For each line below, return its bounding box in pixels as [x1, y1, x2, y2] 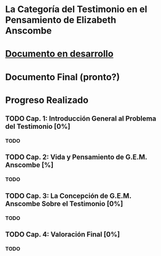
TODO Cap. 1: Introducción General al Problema [5, 115, 156, 123]
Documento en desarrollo [5, 48, 114, 60]
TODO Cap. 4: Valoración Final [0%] [5, 230, 120, 239]
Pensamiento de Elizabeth [5, 14, 117, 26]
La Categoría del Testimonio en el [5, 4, 147, 15]
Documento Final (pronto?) [5, 71, 120, 83]
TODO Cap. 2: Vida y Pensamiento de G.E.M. [5, 153, 147, 162]
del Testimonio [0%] [5, 122, 70, 131]
